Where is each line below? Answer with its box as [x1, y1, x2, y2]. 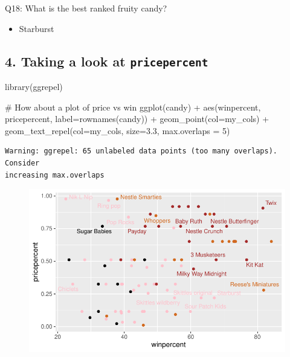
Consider [5, 158, 40, 167]
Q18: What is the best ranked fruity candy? [5, 2, 167, 14]
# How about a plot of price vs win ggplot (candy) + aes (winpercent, [5, 100, 261, 113]
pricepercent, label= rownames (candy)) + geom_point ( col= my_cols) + [5, 112, 269, 125]
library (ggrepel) [5, 80, 63, 92]
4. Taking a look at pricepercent [5, 51, 208, 70]
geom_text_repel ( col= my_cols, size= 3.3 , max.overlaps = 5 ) [5, 124, 230, 137]
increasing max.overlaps [5, 170, 105, 179]
